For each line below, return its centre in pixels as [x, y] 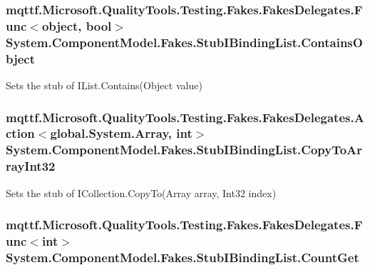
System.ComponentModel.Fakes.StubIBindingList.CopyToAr [184, 150]
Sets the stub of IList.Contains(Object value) [104, 85]
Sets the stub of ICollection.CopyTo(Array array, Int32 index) [141, 192]
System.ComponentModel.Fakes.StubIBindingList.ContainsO [184, 42]
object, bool [77, 25]
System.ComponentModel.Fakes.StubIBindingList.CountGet [183, 257]
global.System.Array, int [121, 133]
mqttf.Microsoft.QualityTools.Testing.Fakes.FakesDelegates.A [185, 117]
